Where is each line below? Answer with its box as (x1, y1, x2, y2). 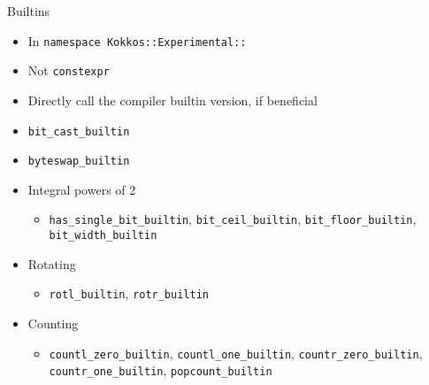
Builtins (7, 2, 50, 19)
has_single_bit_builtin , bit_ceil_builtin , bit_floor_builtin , (49, 210, 417, 228)
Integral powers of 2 (27, 180, 136, 198)
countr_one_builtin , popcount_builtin (49, 361, 272, 380)
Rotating (27, 254, 76, 273)
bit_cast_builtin (27, 125, 130, 138)
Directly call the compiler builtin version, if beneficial (27, 90, 318, 109)
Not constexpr (27, 61, 110, 80)
